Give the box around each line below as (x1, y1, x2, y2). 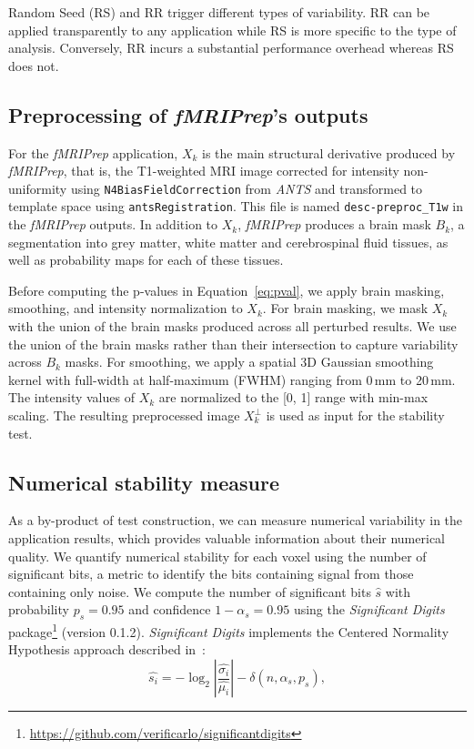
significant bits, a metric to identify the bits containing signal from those (8, 564, 414, 583)
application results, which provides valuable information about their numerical (8, 529, 445, 547)
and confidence (128, 600, 211, 619)
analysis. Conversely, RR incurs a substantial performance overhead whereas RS (8, 38, 454, 57)
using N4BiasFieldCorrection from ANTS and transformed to (70, 178, 423, 197)
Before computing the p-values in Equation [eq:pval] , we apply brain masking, (8, 280, 445, 299)
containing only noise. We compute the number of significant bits (8, 582, 371, 601)
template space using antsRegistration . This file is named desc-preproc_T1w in (8, 197, 464, 216)
